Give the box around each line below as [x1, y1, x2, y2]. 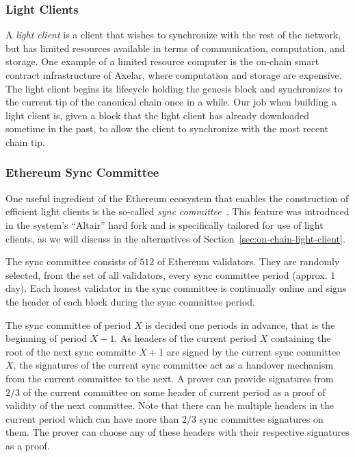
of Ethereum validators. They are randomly [157, 254, 340, 269]
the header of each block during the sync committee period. [5, 294, 255, 308]
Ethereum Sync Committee [5, 164, 159, 181]
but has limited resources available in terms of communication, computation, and [5, 40, 345, 55]
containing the [270, 331, 331, 345]
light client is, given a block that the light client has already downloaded [5, 108, 309, 122]
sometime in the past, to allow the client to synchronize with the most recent [5, 121, 329, 136]
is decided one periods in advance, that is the [145, 317, 335, 332]
